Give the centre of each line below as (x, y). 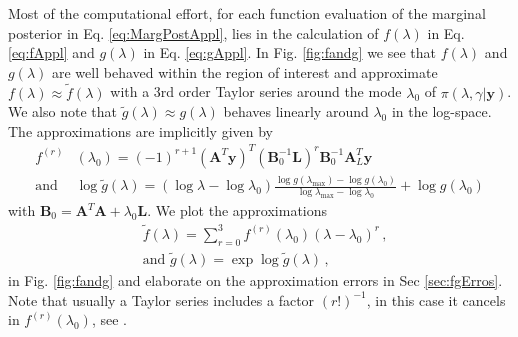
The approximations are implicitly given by (141, 130)
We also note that (62, 111)
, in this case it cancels (436, 299)
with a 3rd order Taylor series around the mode (256, 91)
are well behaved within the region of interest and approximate (244, 71)
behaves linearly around (296, 111)
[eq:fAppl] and (51, 52)
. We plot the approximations (237, 210)
